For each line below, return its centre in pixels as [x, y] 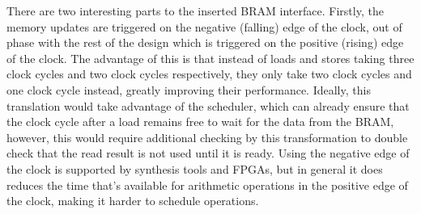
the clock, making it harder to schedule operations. [133, 201]
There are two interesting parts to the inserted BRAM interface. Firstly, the [195, 10]
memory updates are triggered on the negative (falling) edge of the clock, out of [204, 26]
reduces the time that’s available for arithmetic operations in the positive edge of [207, 185]
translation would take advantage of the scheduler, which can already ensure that [208, 105]
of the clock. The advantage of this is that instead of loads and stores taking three [210, 58]
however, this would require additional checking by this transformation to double [207, 137]
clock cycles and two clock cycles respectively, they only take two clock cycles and [209, 74]
